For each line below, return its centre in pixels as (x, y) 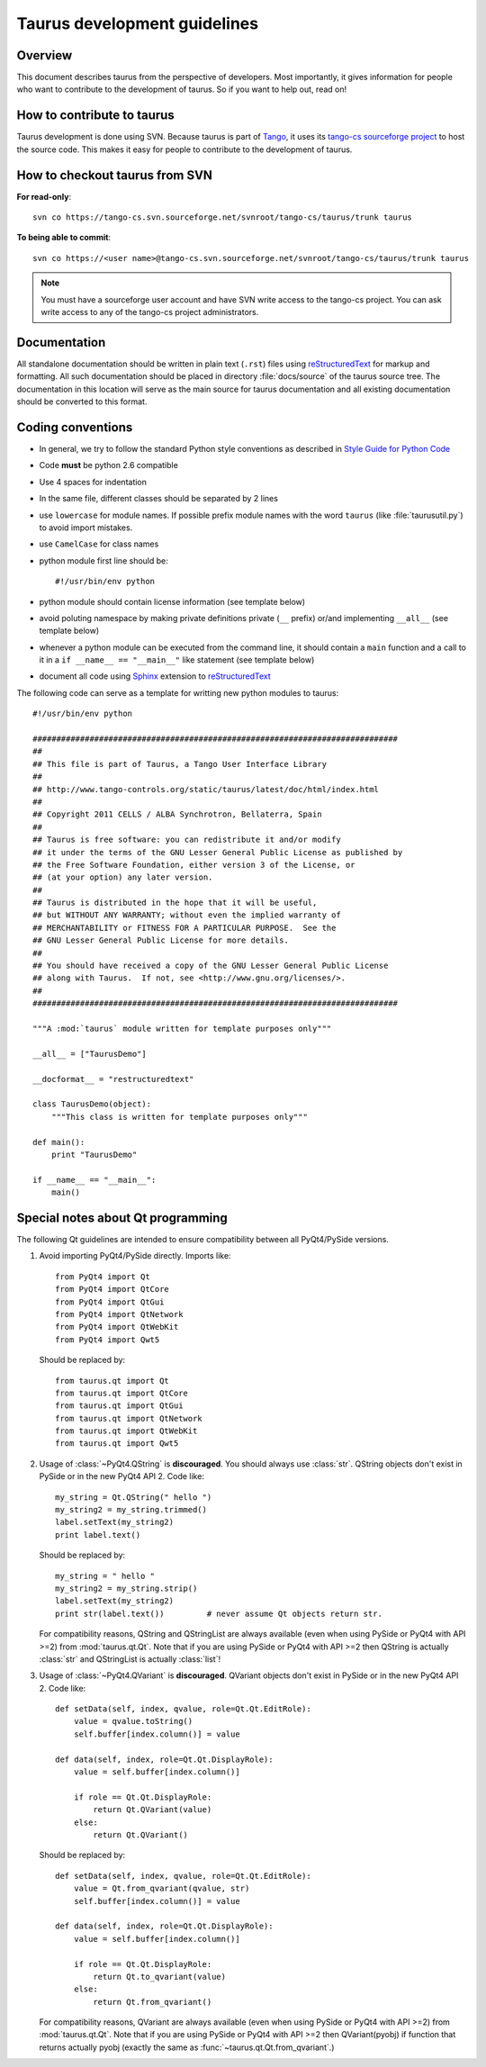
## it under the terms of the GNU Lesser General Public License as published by (218, 852)
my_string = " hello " (105, 1576)
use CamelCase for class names (99, 544)
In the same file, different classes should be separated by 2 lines (159, 499)
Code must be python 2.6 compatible (109, 465)
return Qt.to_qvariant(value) (160, 1977)
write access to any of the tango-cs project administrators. (150, 312)
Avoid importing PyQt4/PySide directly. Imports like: (135, 1256)
